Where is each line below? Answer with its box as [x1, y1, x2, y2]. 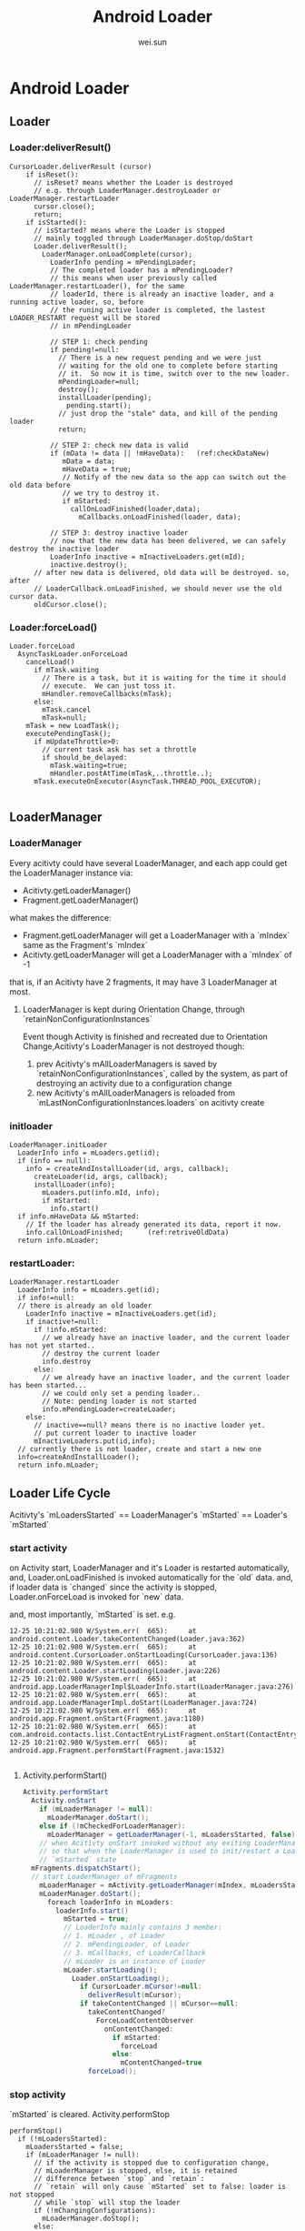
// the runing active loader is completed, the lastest [49, 305, 266, 315]
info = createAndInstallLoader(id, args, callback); [25, 1164, 230, 1173]
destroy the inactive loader [9, 544, 120, 553]
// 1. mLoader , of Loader [63, 1932, 166, 1941]
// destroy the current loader [42, 1349, 161, 1358]
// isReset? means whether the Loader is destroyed [33, 177, 233, 187]
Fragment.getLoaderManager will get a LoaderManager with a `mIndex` [22, 930, 290, 941]
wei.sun [137, 36, 168, 47]
